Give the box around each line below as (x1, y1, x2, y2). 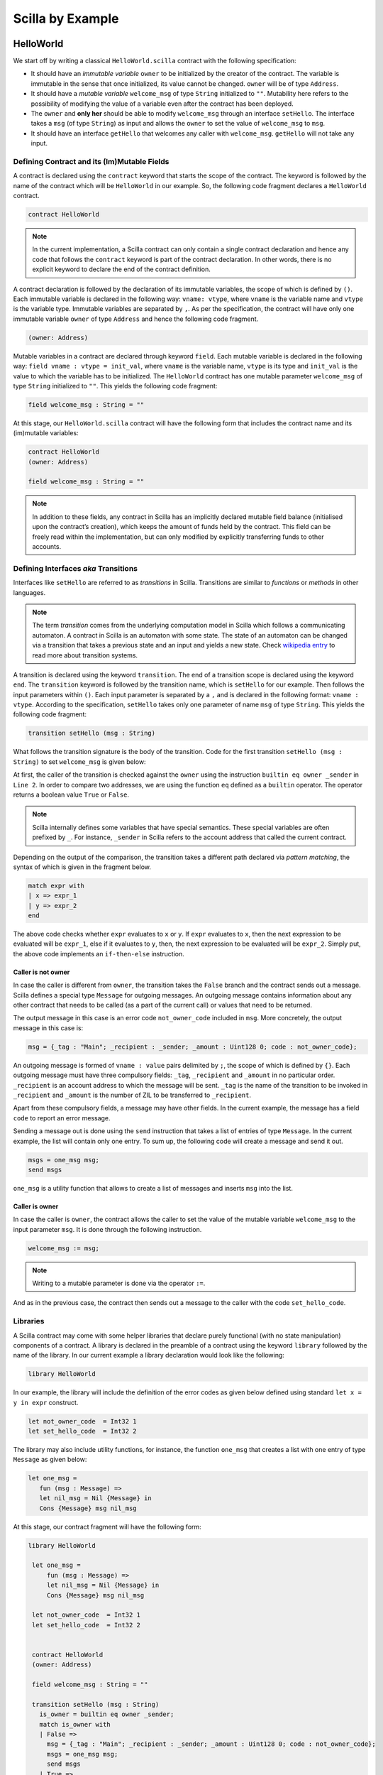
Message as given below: (13, 1455, 87, 1464)
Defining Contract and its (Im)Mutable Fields (13, 156, 170, 166)
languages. (13, 588, 46, 596)
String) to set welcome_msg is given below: (13, 757, 146, 766)
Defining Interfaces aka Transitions (13, 563, 138, 573)
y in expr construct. (13, 1398, 79, 1407)
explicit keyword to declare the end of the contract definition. (32, 265, 211, 273)
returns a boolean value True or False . (13, 790, 129, 799)
